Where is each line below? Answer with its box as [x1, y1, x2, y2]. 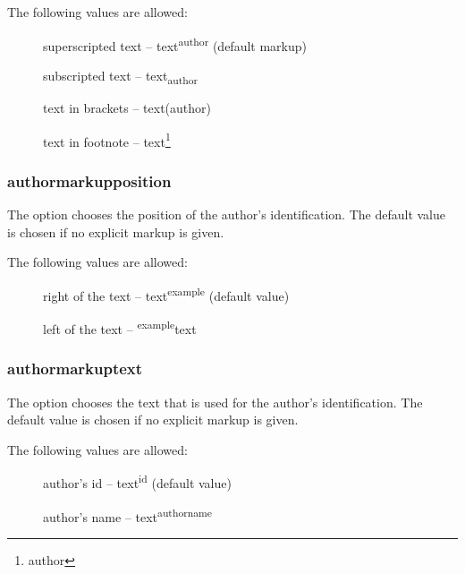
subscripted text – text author [43, 65, 199, 87]
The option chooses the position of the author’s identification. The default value [7, 205, 445, 224]
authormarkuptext [7, 357, 143, 380]
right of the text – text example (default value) [43, 283, 290, 304]
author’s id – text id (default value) [43, 471, 232, 492]
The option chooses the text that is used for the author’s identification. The [7, 392, 423, 411]
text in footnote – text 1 [43, 129, 171, 150]
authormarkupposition [7, 169, 172, 192]
